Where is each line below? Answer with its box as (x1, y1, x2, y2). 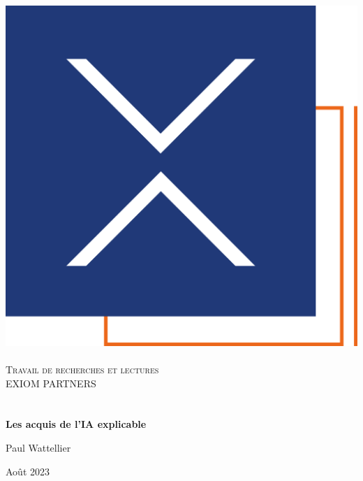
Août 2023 (6, 464, 50, 478)
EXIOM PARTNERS (6, 375, 96, 390)
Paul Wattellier (6, 440, 71, 454)
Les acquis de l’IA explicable (6, 417, 147, 431)
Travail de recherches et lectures (6, 361, 159, 376)
